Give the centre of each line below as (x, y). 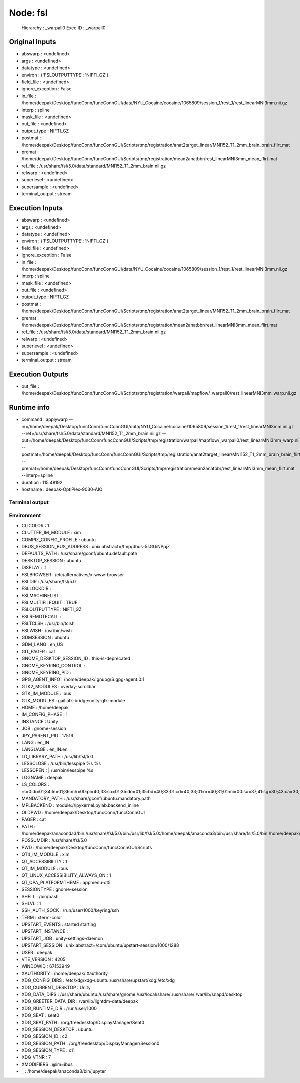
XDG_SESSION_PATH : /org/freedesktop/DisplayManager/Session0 (91, 1043)
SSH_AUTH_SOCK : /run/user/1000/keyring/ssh (70, 910)
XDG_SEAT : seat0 (41, 1015)
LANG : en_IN (36, 742)
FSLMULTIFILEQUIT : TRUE (50, 603)
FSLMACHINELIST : (42, 595)
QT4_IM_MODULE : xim (46, 854)
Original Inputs (33, 42)
